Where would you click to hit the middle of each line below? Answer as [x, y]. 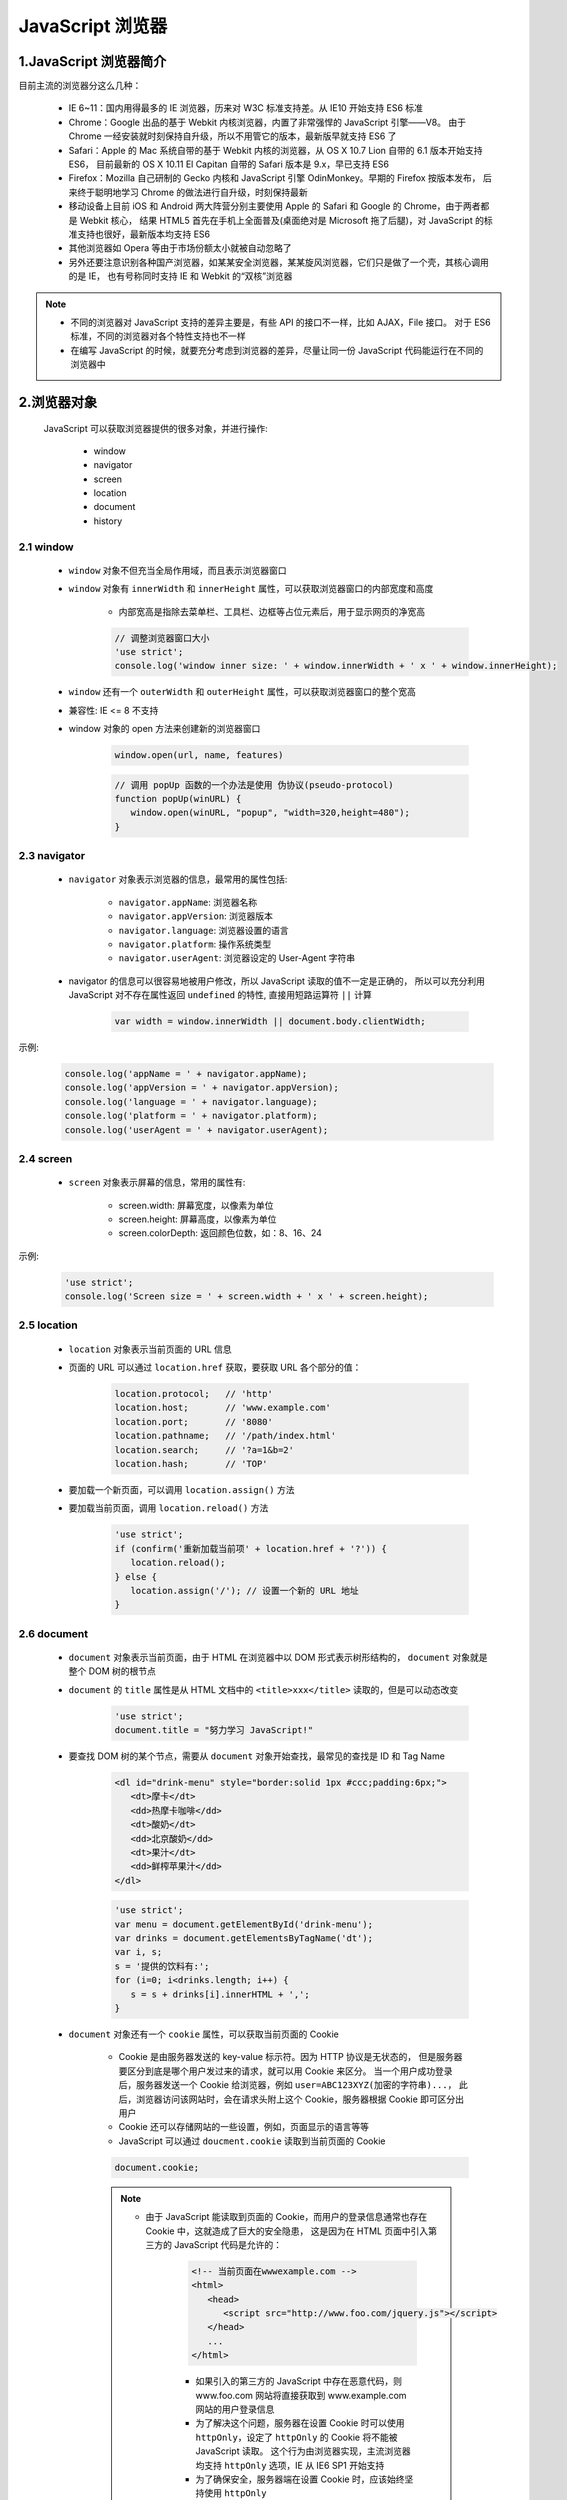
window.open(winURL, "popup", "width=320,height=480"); [270, 813]
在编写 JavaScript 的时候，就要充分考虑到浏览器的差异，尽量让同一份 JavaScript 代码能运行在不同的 [277, 350]
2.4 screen [45, 1158]
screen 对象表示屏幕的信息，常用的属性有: [157, 1182]
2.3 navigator [51, 856]
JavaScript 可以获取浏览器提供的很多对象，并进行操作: [156, 428]
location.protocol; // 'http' [194, 1394]
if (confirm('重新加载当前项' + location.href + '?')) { [250, 1548]
